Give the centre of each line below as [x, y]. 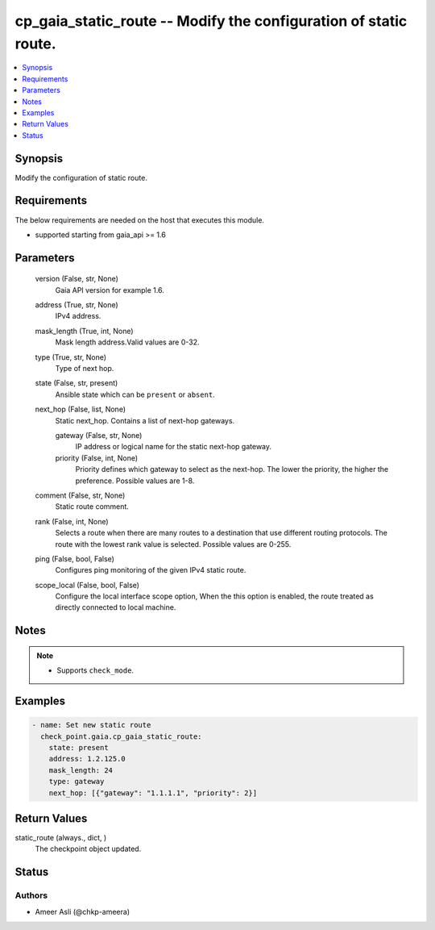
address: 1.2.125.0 [87, 759]
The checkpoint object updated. [88, 849]
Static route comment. [92, 507]
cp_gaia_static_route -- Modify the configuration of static [211, 21]
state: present [79, 748]
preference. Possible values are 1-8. [135, 481]
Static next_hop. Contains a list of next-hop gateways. [145, 420]
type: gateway [77, 782]
